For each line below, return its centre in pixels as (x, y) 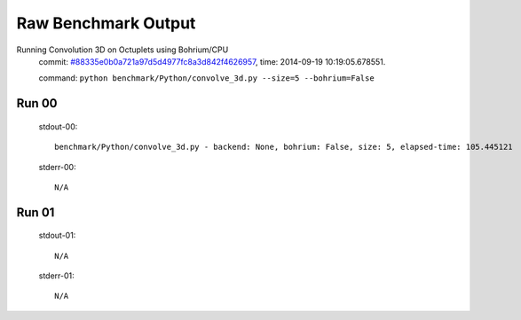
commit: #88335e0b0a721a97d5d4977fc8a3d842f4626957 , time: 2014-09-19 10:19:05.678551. (212, 61)
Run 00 (37, 103)
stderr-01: (56, 276)
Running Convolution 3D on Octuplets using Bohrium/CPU (122, 50)
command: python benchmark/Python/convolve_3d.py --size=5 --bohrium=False (206, 78)
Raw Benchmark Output (106, 23)
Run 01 (36, 212)
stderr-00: (57, 167)
